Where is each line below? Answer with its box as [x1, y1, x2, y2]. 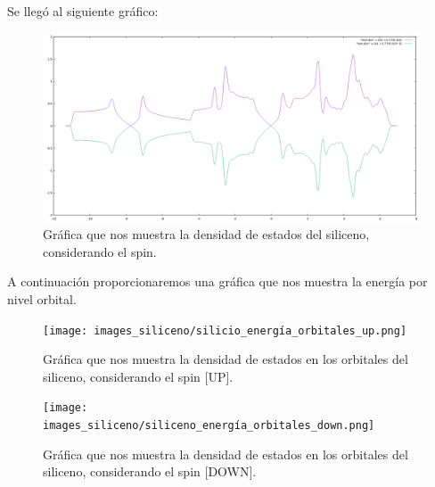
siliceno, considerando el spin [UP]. [43, 367, 234, 385]
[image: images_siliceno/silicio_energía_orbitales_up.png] [43, 324, 407, 337]
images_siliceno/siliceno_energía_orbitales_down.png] [43, 419, 375, 433]
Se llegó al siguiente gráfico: [7, 2, 159, 20]
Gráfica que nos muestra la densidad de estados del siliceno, [43, 225, 370, 243]
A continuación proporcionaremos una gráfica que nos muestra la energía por [7, 272, 428, 291]
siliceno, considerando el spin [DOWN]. [43, 462, 257, 481]
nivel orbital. [7, 289, 77, 308]
